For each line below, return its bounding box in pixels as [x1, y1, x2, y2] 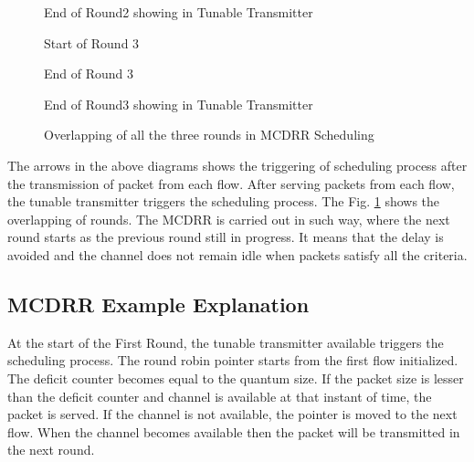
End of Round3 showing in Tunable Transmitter [44, 94, 313, 113]
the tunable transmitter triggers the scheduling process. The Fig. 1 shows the [7, 192, 440, 211]
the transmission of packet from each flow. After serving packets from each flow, [7, 173, 455, 193]
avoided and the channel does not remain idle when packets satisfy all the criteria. [7, 245, 468, 264]
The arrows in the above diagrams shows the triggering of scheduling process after [7, 155, 468, 174]
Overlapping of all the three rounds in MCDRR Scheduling [44, 125, 374, 144]
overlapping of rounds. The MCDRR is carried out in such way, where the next [7, 209, 450, 228]
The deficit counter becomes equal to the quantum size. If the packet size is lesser [7, 368, 464, 387]
